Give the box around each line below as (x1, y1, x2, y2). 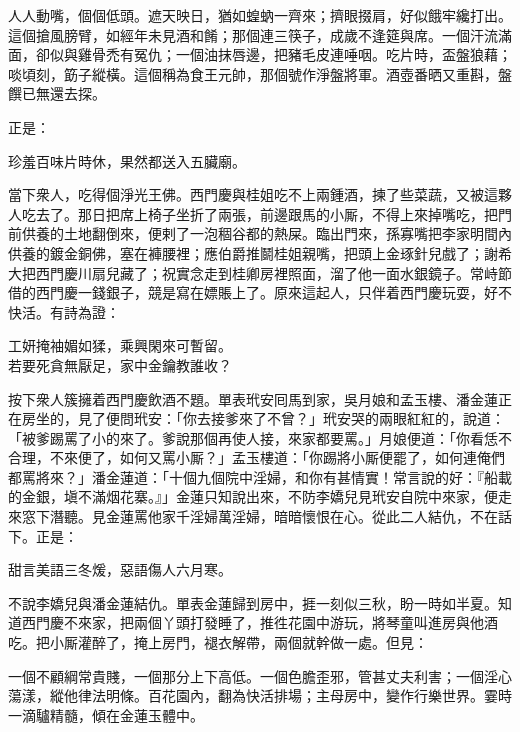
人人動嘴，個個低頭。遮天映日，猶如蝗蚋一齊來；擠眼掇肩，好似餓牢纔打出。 (8, 5, 512, 25)
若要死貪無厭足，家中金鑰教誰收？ (8, 354, 232, 375)
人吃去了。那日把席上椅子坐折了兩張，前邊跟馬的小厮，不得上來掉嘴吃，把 (8, 203, 498, 224)
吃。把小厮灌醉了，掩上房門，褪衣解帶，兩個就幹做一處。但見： (8, 632, 428, 653)
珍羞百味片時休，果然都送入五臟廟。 (8, 150, 246, 171)
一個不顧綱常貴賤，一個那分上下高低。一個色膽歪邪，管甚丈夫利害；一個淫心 (8, 665, 512, 686)
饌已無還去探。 (8, 83, 106, 104)
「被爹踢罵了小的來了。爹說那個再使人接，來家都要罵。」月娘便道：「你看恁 (8, 427, 498, 448)
